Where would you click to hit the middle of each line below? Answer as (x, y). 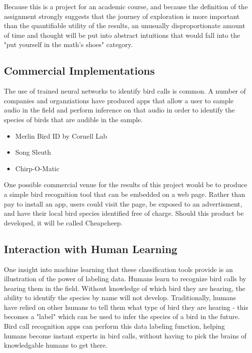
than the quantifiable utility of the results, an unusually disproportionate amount (125, 25)
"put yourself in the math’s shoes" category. (68, 44)
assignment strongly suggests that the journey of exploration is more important (122, 16)
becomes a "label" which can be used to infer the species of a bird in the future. (122, 316)
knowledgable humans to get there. (56, 345)
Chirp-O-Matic (37, 168)
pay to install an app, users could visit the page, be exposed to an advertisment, (123, 203)
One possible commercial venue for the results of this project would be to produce (126, 185)
